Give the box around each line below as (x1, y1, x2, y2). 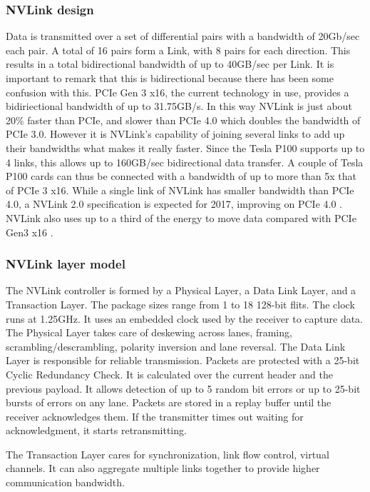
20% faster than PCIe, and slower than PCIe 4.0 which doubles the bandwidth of (6, 112, 361, 127)
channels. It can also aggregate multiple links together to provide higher (6, 461, 320, 476)
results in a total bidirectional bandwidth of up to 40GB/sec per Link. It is (6, 56, 334, 71)
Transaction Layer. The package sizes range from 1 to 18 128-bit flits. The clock (6, 296, 355, 311)
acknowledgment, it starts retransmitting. (6, 423, 187, 438)
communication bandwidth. (6, 475, 125, 490)
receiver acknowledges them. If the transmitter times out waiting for (6, 408, 304, 423)
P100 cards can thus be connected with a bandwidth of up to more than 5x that (6, 169, 357, 184)
